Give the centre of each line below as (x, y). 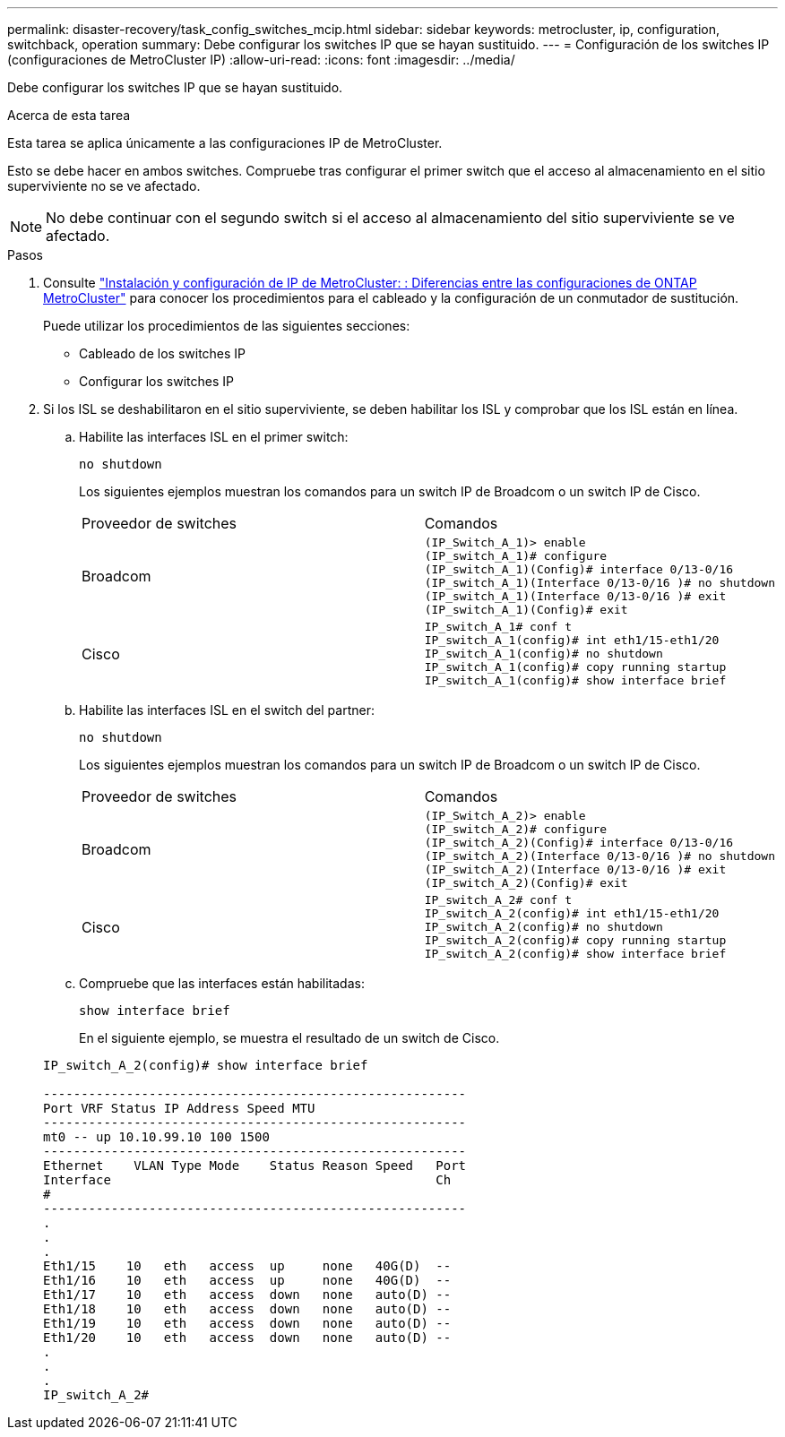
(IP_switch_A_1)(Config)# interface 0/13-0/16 (579, 569)
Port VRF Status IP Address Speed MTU (179, 1108)
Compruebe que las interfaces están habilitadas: (222, 983)
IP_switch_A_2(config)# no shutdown (543, 927)
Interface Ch (247, 1180)
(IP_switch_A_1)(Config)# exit (526, 610)
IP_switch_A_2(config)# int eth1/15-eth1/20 (572, 913)
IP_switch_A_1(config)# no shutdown (543, 654)
